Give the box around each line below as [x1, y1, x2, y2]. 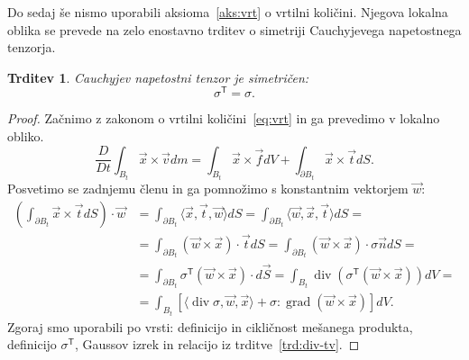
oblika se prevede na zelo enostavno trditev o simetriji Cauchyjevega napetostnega [7, 20, 462, 39]
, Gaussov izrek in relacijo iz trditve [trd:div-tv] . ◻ [74, 335, 360, 354]
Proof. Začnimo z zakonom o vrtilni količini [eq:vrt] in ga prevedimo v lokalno [7, 109, 440, 128]
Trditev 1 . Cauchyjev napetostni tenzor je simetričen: [7, 67, 309, 86]
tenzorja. [7, 38, 56, 57]
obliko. [7, 127, 44, 146]
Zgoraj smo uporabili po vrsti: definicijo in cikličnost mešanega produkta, [7, 317, 413, 336]
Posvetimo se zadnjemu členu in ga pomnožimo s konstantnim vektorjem [7, 179, 409, 198]
